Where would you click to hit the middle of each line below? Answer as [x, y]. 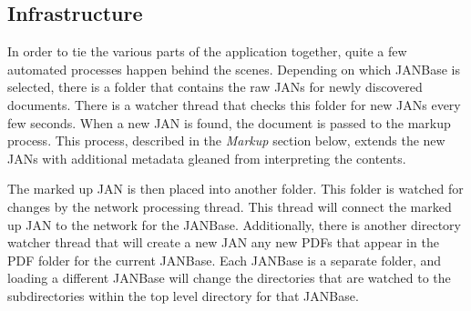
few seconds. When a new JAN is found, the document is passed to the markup [229, 122]
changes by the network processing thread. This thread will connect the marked [230, 206]
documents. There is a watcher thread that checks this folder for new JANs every [234, 104]
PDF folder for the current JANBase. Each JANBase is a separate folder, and [225, 260]
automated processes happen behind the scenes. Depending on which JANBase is [234, 69]
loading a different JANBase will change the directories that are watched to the [229, 278]
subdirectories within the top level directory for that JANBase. [183, 295]
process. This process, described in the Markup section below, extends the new [226, 140]
